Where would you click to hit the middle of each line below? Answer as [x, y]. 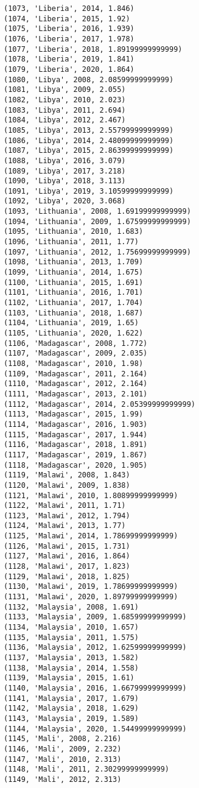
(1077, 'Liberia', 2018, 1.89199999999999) [93, 49]
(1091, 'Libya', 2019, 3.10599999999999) [89, 191]
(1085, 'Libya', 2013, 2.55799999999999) [89, 130]
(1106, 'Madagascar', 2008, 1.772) [76, 343]
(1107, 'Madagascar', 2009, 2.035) [76, 354]
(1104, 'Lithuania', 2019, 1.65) [71, 323]
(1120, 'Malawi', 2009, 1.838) [67, 485]
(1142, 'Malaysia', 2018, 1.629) [71, 709]
